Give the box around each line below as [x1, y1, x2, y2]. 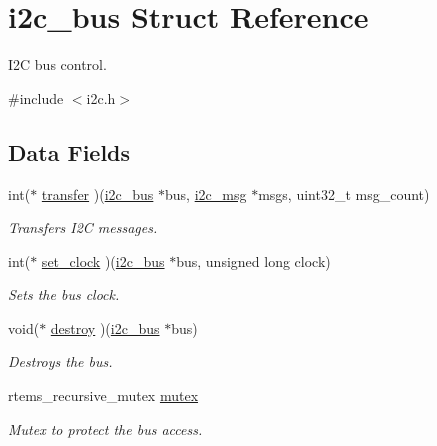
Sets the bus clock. [8, 284, 120, 305]
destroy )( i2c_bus [50, 317, 160, 338]
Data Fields [8, 136, 131, 167]
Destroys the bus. [8, 351, 113, 372]
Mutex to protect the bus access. [8, 418, 203, 439]
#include [8, 87, 64, 108]
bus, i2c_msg [165, 183, 247, 204]
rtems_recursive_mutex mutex [8, 385, 199, 406]
